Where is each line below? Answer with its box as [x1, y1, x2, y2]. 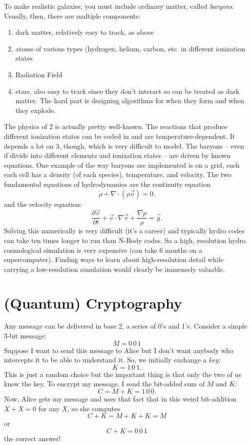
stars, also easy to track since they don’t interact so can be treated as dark [15, 86, 240, 96]
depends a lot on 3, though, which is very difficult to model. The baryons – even [4, 140, 244, 151]
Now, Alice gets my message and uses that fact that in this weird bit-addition [4, 394, 237, 404]
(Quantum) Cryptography [4, 292, 182, 312]
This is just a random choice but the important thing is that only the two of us [4, 369, 241, 379]
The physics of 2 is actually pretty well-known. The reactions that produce [4, 121, 228, 132]
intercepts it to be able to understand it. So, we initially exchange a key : [4, 355, 221, 365]
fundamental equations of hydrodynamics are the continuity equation [4, 178, 211, 189]
